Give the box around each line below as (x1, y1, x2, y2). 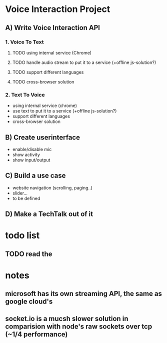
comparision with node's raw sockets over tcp (5, 322, 152, 330)
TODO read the (5, 249, 52, 258)
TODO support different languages (12, 69, 84, 75)
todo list (5, 230, 40, 241)
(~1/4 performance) (5, 330, 68, 338)
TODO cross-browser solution (12, 78, 74, 84)
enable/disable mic (12, 146, 52, 152)
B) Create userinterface (5, 133, 80, 141)
